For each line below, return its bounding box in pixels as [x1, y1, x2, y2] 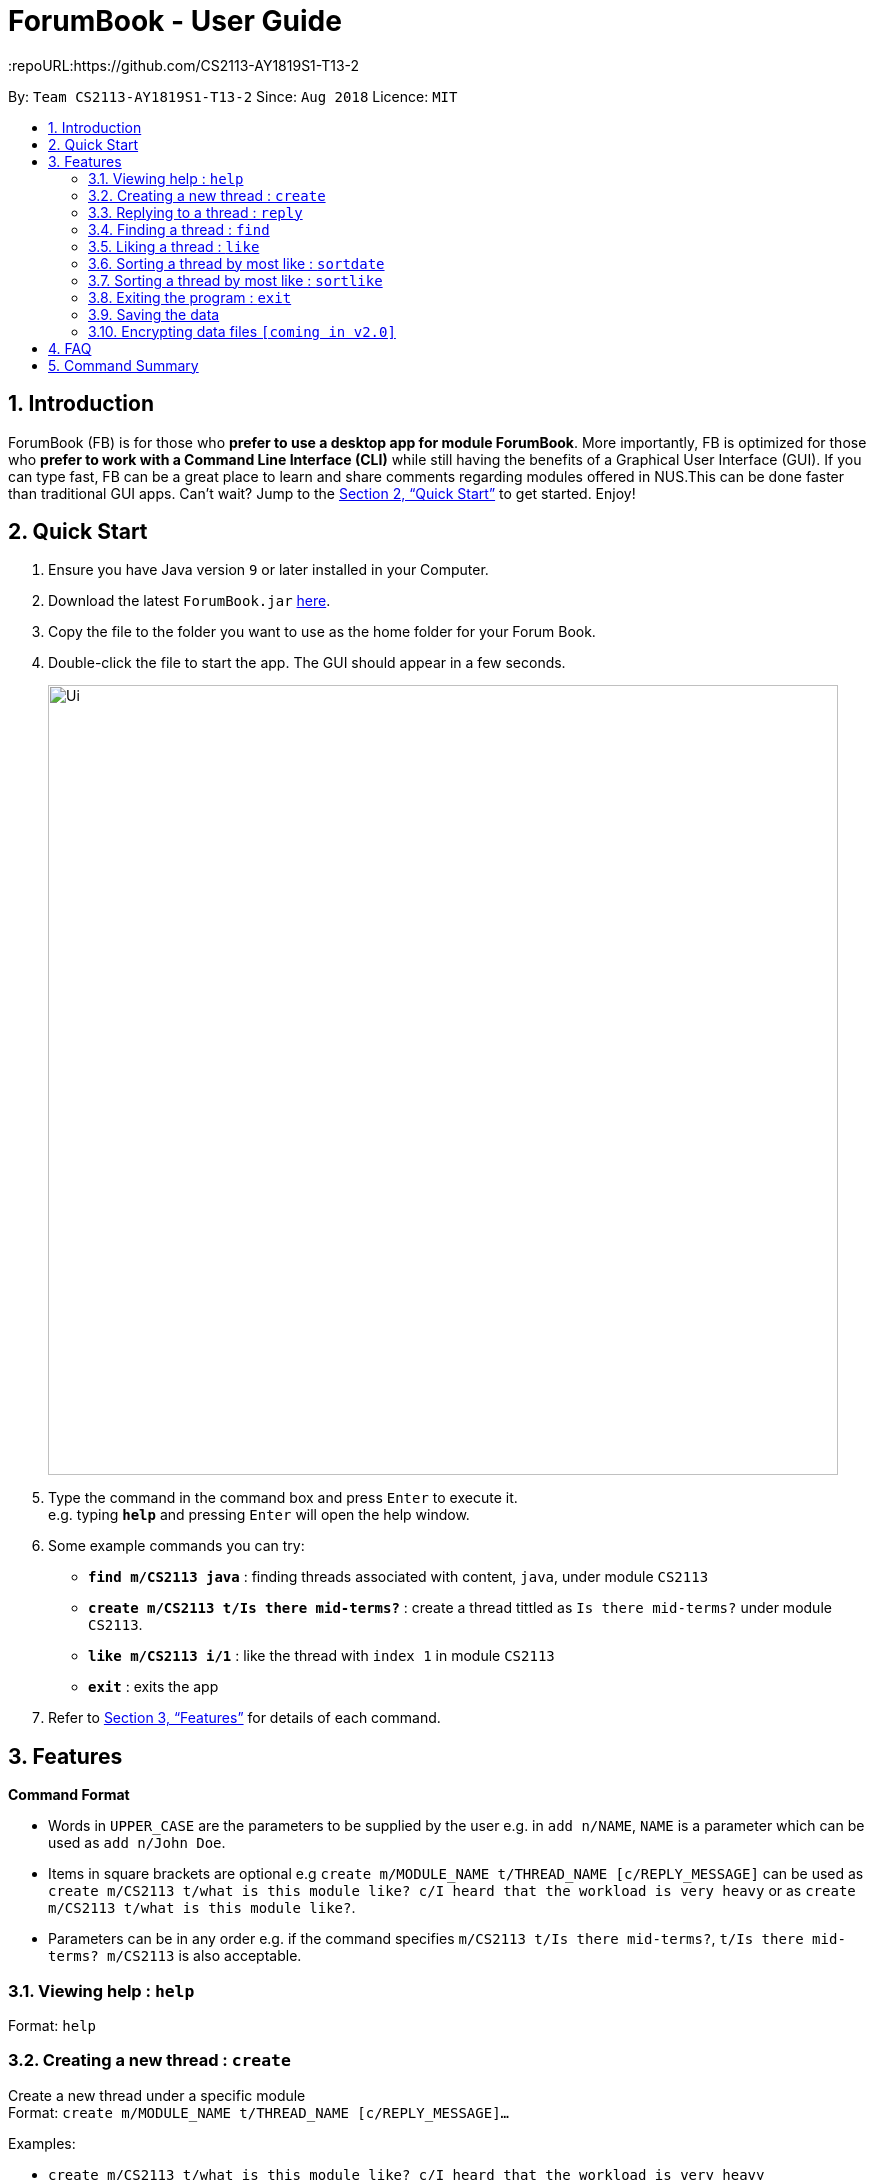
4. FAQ [48, 339, 92, 357]
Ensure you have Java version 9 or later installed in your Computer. [48, 561, 489, 579]
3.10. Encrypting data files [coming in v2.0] [88, 322, 396, 340]
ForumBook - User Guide [8, 4, 342, 38]
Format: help [8, 2017, 96, 2035]
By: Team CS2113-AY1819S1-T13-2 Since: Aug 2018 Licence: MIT [8, 87, 458, 105]
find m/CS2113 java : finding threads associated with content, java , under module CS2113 [88, 1568, 709, 1586]
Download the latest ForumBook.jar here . [48, 592, 331, 610]
